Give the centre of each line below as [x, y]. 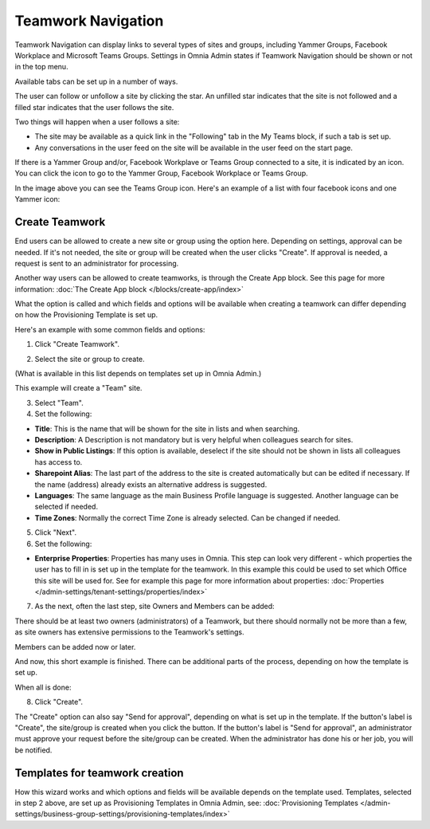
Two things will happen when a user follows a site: [97, 122]
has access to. [59, 462]
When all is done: [43, 687]
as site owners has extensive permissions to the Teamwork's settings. [129, 632]
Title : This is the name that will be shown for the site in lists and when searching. [167, 428]
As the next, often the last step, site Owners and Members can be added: [154, 607]
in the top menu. [41, 67]
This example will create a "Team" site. [78, 388]
